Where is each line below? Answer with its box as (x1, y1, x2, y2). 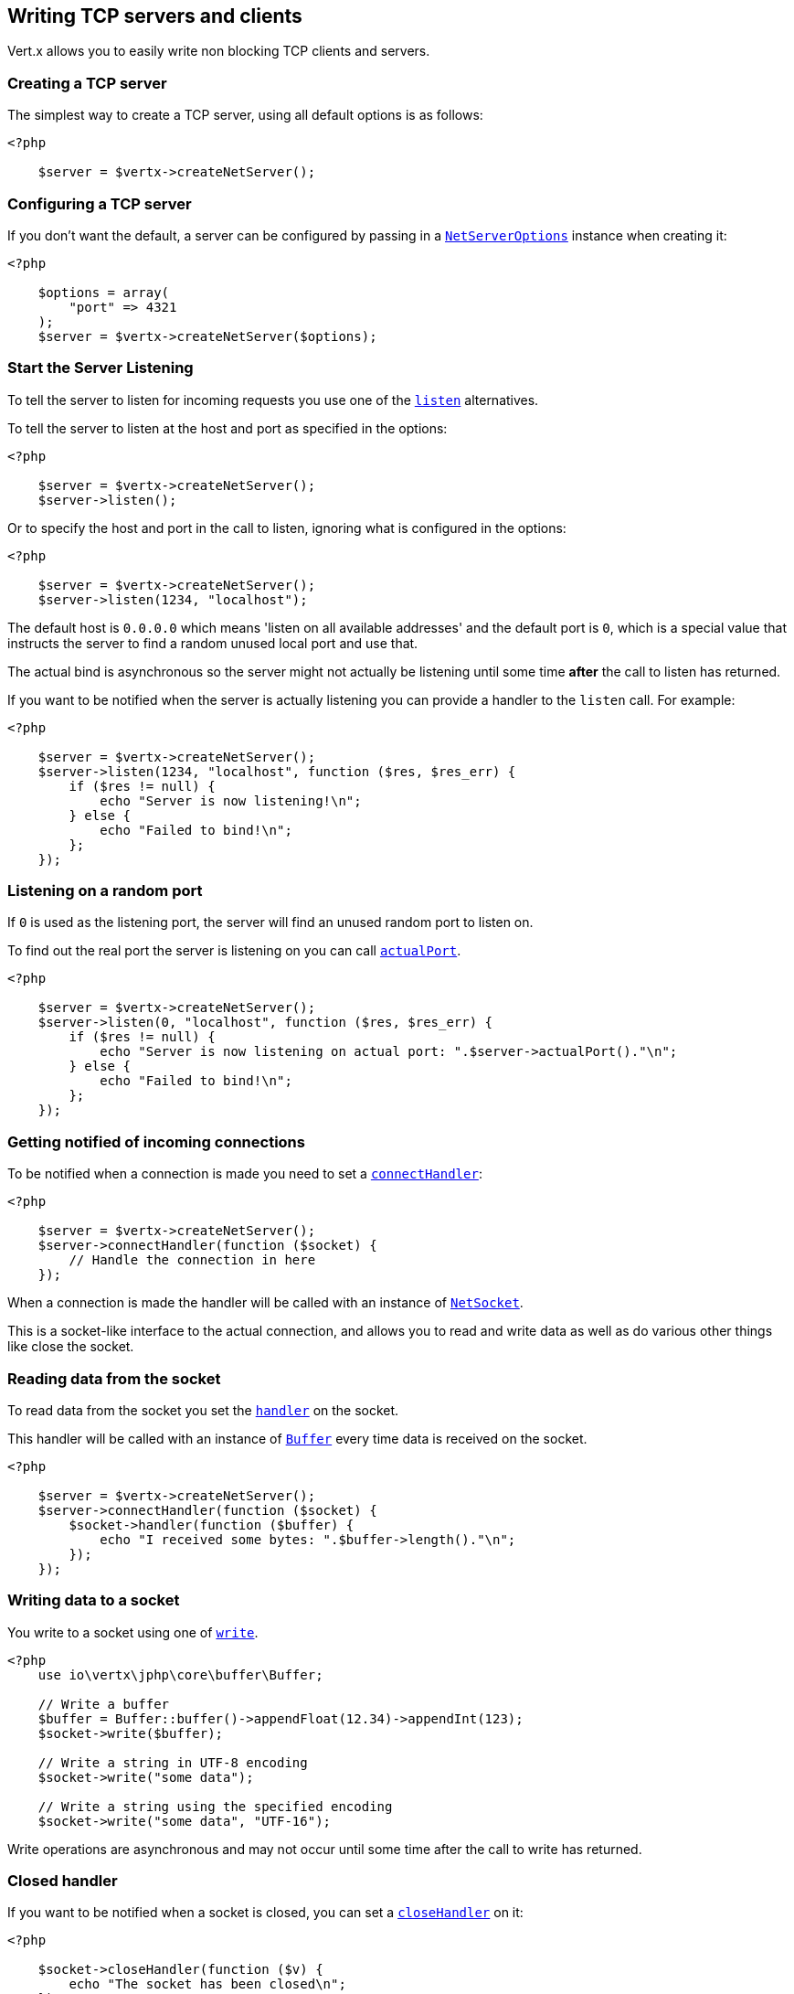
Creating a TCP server (7, 73, 167, 92)
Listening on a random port (7, 881, 203, 901)
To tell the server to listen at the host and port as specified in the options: (7, 420, 448, 436)
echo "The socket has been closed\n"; (69, 1977, 346, 1992)
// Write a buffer (37, 1696, 170, 1711)
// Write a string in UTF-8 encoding (37, 1754, 308, 1770)
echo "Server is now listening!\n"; (100, 793, 362, 808)
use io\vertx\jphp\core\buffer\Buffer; (37, 1667, 323, 1682)
